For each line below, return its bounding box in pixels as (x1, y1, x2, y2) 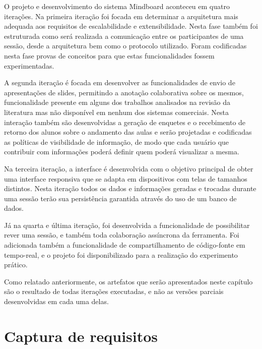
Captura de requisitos (4, 325, 158, 346)
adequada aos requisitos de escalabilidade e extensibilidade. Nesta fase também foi (4, 21, 258, 31)
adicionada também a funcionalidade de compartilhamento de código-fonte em (4, 240, 245, 250)
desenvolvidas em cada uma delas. (4, 296, 109, 307)
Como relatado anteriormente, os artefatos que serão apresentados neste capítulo (4, 276, 253, 286)
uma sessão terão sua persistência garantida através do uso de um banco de (4, 193, 237, 203)
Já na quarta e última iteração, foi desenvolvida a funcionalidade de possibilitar (4, 219, 250, 230)
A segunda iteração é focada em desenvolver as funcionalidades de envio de (4, 77, 235, 88)
